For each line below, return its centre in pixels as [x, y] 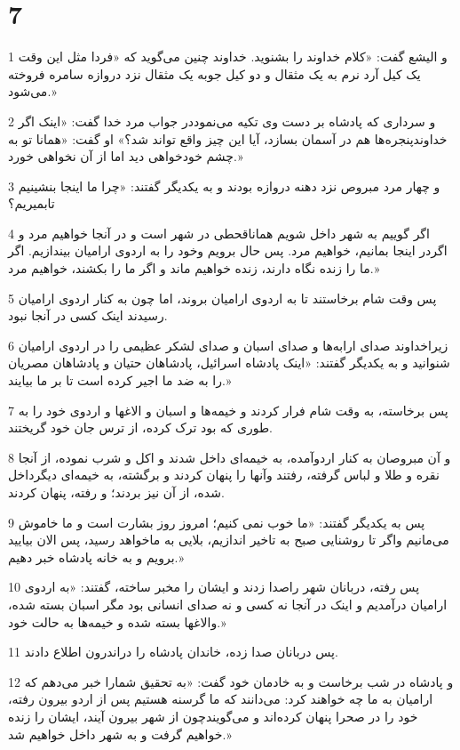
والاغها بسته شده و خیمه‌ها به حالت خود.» [117, 621]
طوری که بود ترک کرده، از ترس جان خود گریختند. [140, 427]
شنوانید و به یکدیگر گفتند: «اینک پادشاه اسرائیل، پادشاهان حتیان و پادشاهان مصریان [229, 363]
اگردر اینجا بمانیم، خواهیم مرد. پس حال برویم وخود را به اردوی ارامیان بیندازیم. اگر [228, 250]
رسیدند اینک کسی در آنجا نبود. [88, 315]
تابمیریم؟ [32, 203]
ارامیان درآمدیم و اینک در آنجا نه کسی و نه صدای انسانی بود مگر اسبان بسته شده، [228, 604]
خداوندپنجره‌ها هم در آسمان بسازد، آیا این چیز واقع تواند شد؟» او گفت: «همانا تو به [228, 138]
